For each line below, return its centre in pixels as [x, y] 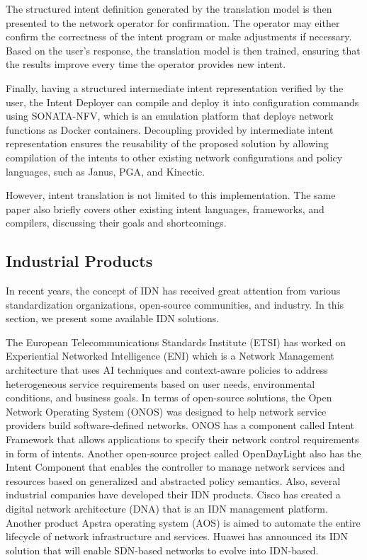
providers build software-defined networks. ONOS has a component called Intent [180, 425]
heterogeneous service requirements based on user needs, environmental [160, 383]
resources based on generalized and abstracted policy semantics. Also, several [173, 480]
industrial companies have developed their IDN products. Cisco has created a [173, 495]
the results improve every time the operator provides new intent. [146, 64]
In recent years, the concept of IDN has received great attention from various [173, 291]
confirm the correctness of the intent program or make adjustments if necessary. [179, 36]
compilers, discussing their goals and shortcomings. [116, 223]
